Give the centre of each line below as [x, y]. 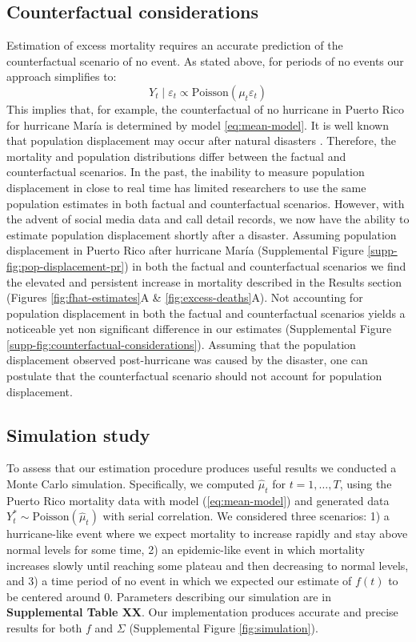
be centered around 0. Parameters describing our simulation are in [169, 596]
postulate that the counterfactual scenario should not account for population [194, 376]
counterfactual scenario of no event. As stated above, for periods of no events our [205, 60]
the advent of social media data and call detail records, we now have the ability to [208, 219]
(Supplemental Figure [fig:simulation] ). [224, 628]
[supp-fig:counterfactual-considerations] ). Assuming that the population [181, 344]
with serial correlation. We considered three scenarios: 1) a [246, 516]
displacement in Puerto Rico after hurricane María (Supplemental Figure [185, 250]
